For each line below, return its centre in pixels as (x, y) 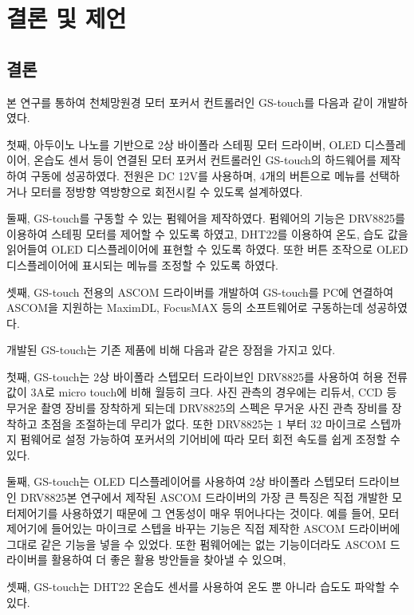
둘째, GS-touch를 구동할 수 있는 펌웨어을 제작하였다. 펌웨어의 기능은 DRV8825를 (206, 218)
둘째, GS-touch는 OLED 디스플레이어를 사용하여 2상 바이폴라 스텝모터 (181, 481)
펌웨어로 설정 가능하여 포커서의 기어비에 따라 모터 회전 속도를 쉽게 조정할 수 (210, 439)
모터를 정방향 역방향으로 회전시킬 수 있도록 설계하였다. (167, 191)
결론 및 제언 (67, 18)
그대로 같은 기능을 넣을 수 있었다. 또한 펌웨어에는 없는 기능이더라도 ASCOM (197, 544)
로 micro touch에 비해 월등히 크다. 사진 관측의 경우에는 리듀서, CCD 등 (221, 392)
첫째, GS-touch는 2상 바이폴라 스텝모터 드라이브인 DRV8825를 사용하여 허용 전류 (207, 376)
